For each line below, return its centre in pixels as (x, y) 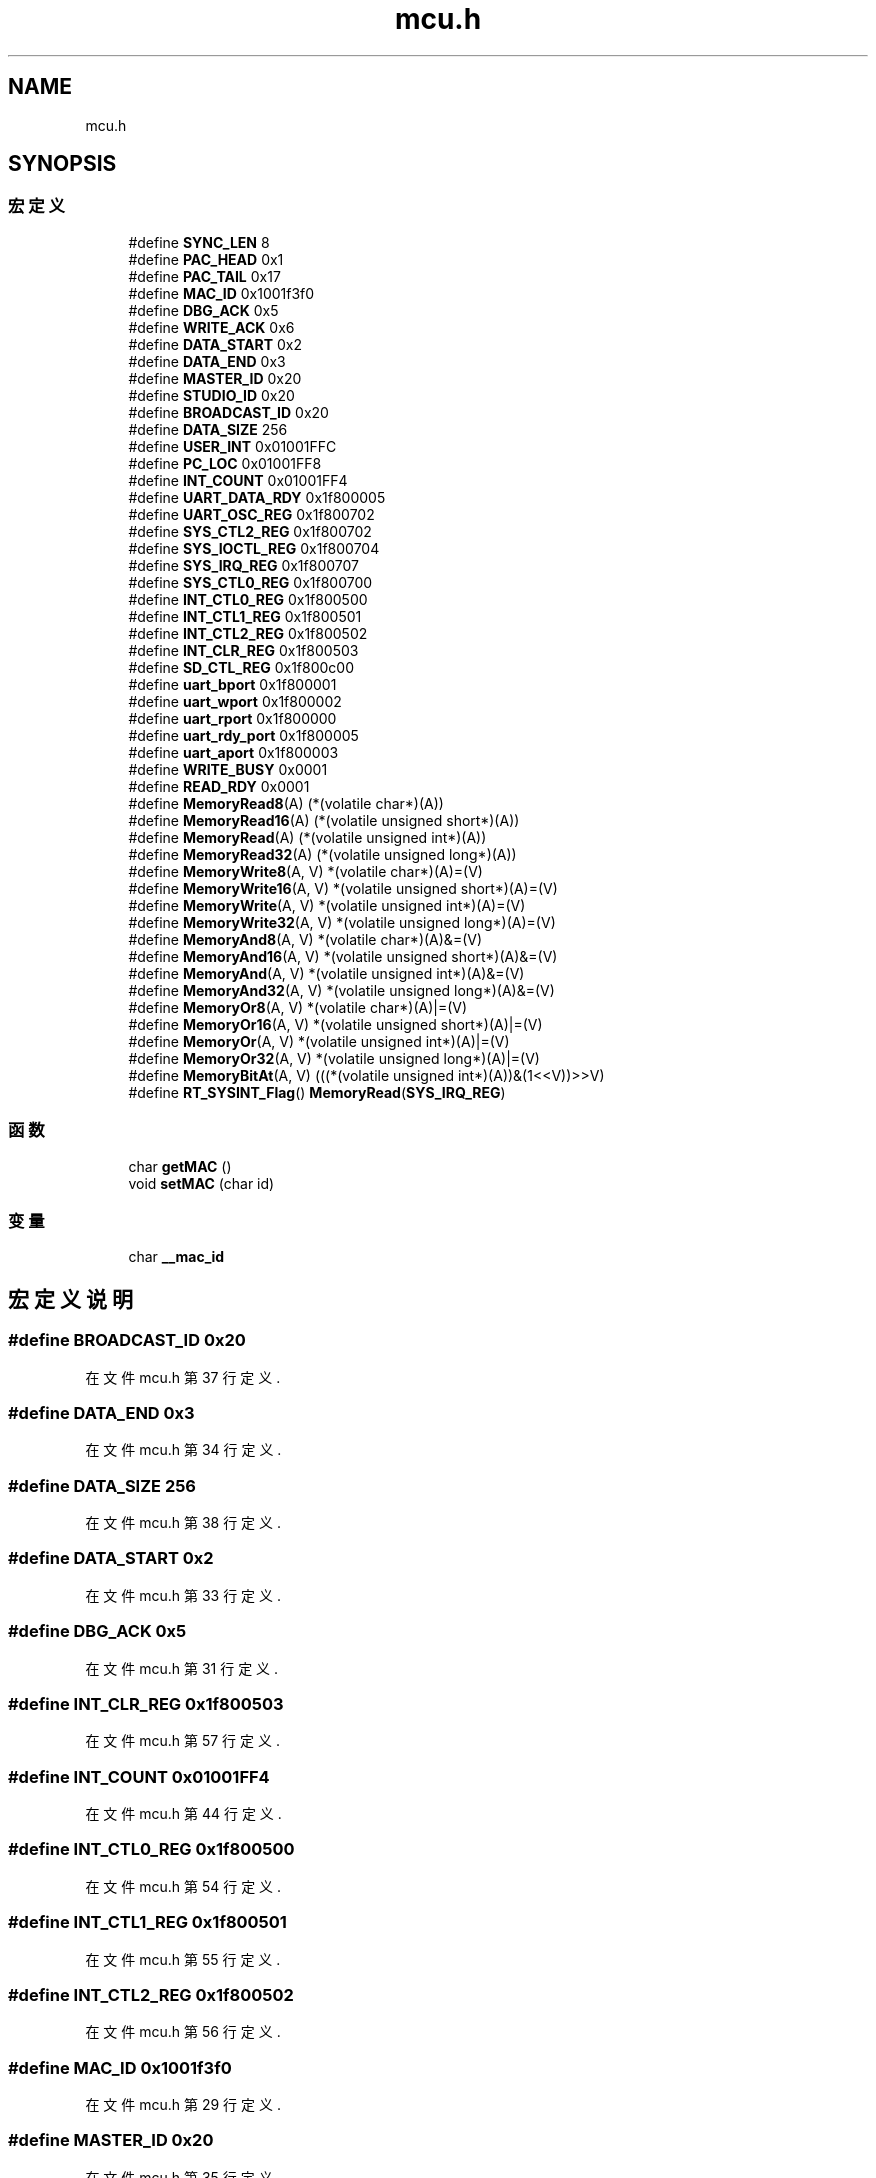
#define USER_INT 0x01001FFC (232, 446)
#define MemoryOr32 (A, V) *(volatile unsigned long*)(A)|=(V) (334, 1058)
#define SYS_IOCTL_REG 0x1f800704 (254, 548)
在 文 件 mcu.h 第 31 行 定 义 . (182, 1668)
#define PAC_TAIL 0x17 (204, 276)
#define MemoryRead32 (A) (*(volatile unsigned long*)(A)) (322, 854)
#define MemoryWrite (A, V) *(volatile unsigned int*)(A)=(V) (327, 905)
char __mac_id (176, 1257)
